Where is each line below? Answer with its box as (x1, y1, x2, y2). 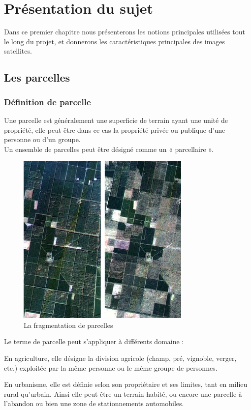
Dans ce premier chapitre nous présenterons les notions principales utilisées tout (4, 27, 245, 37)
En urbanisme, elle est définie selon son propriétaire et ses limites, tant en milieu (4, 379, 248, 389)
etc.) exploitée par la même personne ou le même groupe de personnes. (4, 362, 218, 373)
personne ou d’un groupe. (4, 134, 81, 145)
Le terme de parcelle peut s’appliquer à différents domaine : (4, 336, 184, 347)
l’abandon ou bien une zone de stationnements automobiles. (4, 398, 184, 409)
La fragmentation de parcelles (24, 320, 113, 330)
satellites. (4, 46, 32, 56)
